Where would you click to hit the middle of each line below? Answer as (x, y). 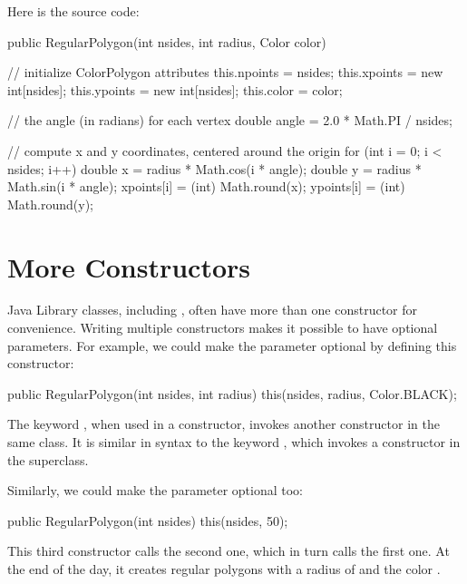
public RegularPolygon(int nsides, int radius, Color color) (167, 41)
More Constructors (129, 266)
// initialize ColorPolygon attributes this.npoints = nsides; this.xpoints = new (225, 72)
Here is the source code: (73, 11)
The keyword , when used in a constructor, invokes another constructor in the (224, 424)
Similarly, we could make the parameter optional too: (156, 490)
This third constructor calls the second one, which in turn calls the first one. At (229, 551)
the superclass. (48, 459)
